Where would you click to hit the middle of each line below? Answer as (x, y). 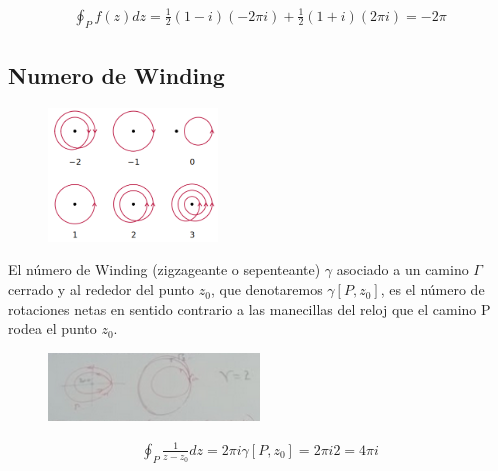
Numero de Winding (116, 74)
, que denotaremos (266, 289)
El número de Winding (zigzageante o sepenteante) (164, 269)
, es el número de (432, 289)
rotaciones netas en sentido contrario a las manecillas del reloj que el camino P (249, 308)
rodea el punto (52, 328)
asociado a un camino (402, 269)
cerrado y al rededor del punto (101, 289)
